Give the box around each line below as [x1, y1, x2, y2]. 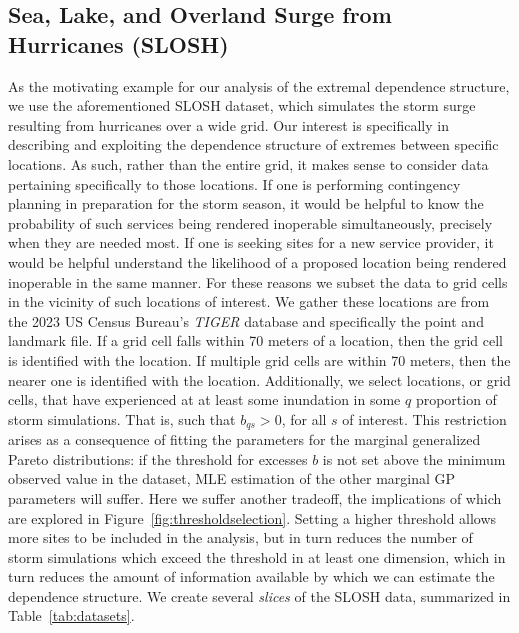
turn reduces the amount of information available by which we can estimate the [8, 566, 495, 587]
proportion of [415, 389, 497, 410]
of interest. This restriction [342, 408, 507, 429]
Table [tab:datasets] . [8, 605, 135, 626]
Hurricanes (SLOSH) [8, 28, 229, 59]
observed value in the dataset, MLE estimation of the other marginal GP [8, 468, 456, 489]
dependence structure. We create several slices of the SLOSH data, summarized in [8, 585, 511, 606]
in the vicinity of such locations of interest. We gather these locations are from [8, 291, 490, 312]
